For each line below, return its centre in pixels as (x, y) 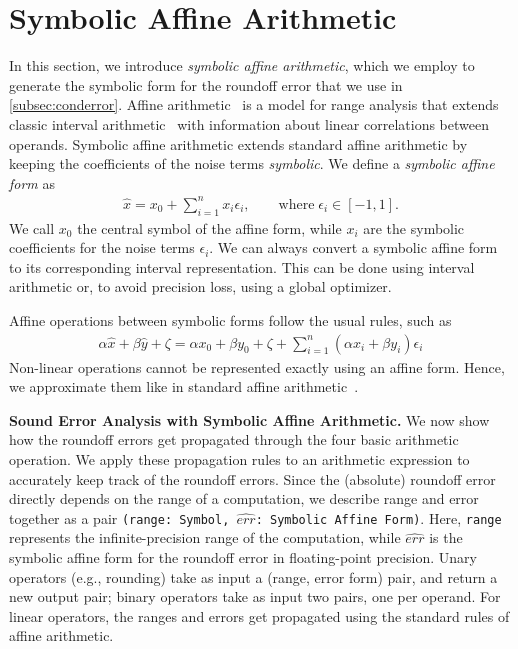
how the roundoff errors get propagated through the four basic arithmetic (234, 439)
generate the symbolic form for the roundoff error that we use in (206, 84)
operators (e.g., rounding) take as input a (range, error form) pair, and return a (253, 576)
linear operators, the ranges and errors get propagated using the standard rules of (259, 615)
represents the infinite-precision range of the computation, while (205, 537)
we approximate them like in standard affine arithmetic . (184, 386)
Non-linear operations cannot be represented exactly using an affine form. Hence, (257, 366)
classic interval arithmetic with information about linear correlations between (249, 123)
